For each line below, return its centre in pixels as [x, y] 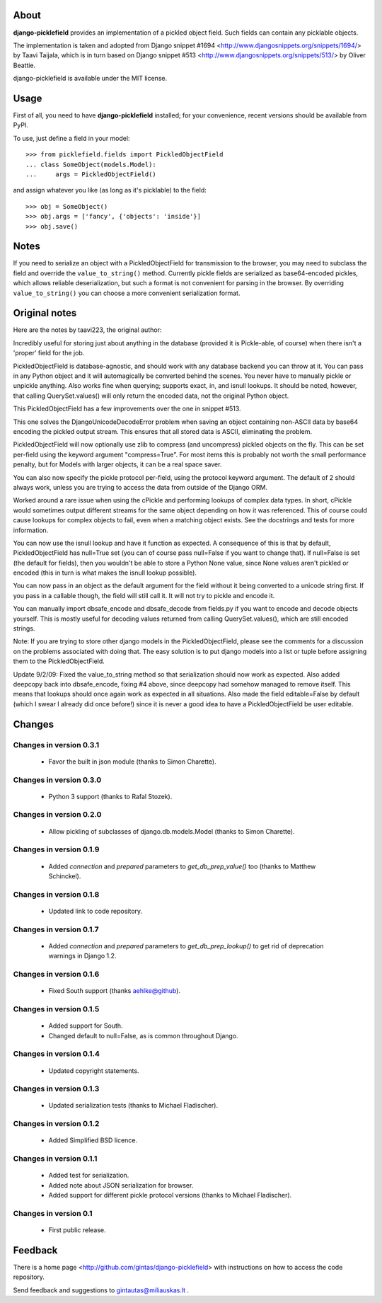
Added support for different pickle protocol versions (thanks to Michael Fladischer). [170, 1195]
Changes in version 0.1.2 [56, 1124]
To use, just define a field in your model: [71, 138]
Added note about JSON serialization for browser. [121, 1185]
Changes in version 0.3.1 [56, 745]
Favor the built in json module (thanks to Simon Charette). [132, 762]
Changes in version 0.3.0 [57, 780]
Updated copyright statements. [94, 1070]
